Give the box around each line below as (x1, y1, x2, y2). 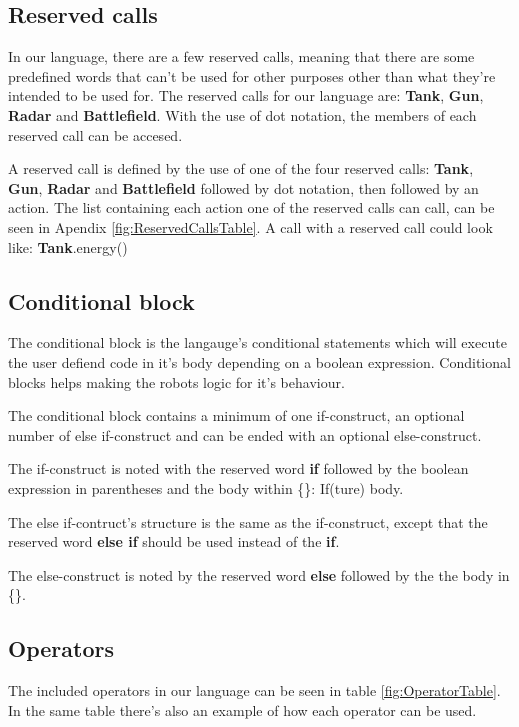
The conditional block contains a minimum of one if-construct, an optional (8, 405, 465, 426)
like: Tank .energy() (8, 236, 128, 257)
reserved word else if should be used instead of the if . (8, 531, 340, 552)
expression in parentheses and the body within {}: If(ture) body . (8, 477, 404, 498)
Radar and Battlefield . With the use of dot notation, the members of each (8, 104, 477, 125)
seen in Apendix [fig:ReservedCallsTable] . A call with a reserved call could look (8, 216, 493, 237)
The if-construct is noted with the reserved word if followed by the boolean (8, 458, 469, 479)
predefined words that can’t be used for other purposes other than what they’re (8, 65, 496, 86)
